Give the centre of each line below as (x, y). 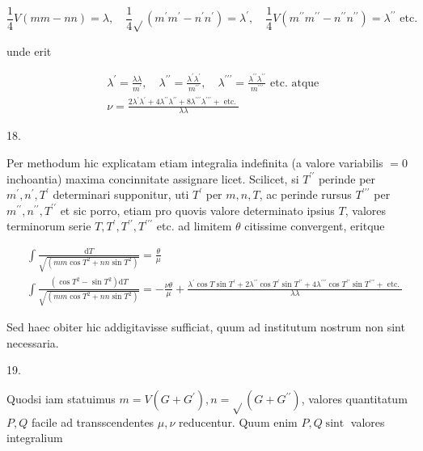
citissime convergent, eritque (315, 226)
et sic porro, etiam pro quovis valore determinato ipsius (197, 210)
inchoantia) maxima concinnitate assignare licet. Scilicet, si (153, 178)
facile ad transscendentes (93, 421)
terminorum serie (49, 226)
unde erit (29, 51)
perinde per (347, 178)
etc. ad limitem (194, 226)
